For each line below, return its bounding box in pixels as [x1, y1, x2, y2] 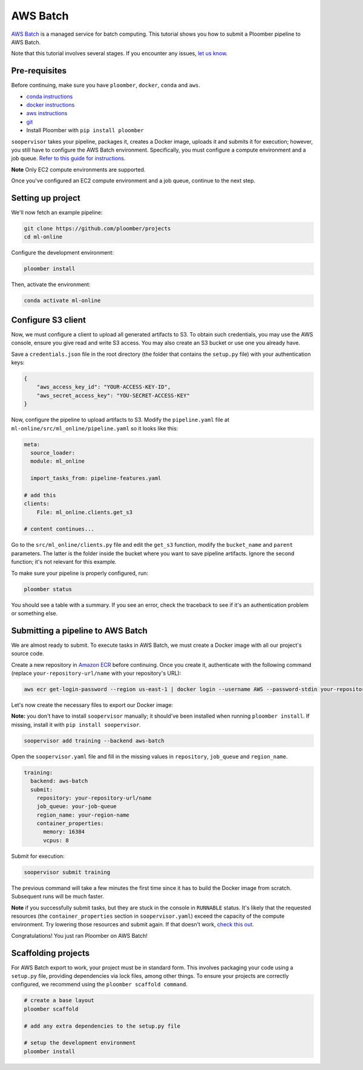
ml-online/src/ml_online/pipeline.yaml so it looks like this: [11, 424, 178, 432]
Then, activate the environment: [11, 281, 91, 288]
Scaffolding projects [11, 948, 90, 958]
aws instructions [26, 110, 68, 117]
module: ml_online [30, 458, 85, 465]
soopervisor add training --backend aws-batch [24, 737, 165, 744]
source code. [11, 650, 45, 657]
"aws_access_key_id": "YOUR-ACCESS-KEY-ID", [36, 384, 171, 390]
